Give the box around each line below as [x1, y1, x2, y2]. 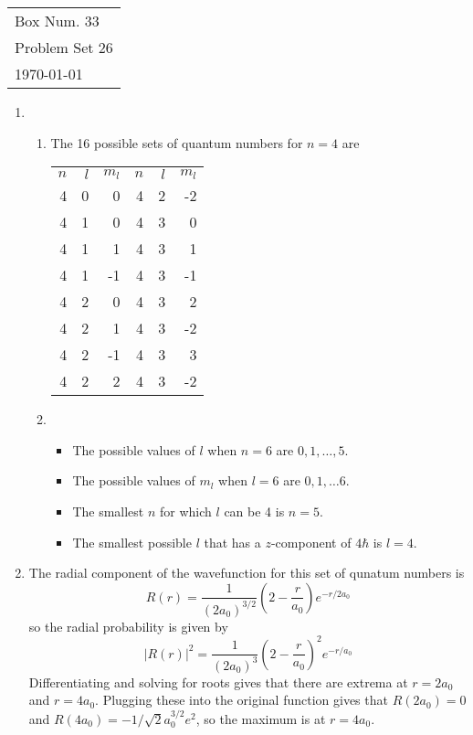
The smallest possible [72, 532, 192, 551]
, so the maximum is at [195, 708, 326, 728]
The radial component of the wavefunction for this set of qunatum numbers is [28, 563, 465, 582]
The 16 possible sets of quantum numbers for [50, 133, 303, 152]
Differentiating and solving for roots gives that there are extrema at [28, 672, 408, 691]
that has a [204, 532, 261, 551]
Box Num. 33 [15, 10, 100, 31]
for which [160, 501, 212, 520]
